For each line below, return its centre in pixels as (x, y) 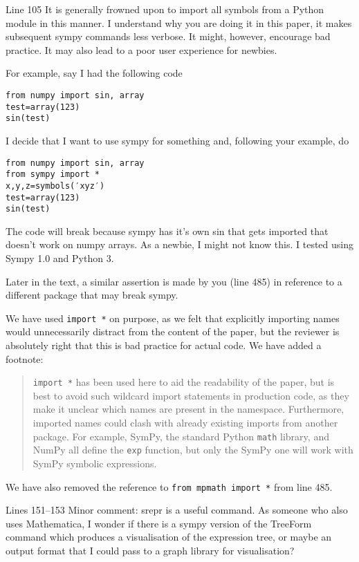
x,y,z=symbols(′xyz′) (55, 186)
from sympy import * (53, 175)
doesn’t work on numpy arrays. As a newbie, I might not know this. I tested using (180, 244)
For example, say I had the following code (94, 73)
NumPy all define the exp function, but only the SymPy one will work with (193, 450)
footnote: (25, 358)
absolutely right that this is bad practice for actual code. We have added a (164, 345)
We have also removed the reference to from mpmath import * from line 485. (169, 486)
